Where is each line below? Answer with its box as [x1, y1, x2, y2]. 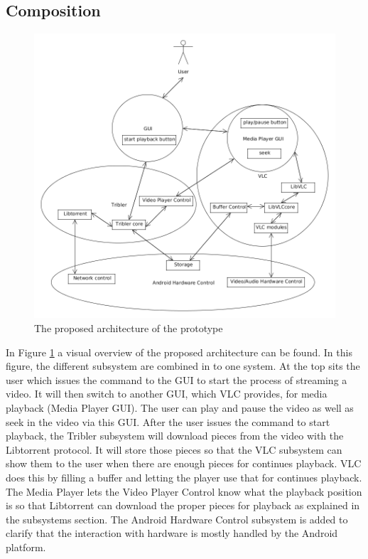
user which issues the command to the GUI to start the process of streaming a [6, 372, 347, 387]
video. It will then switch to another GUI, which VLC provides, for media [6, 386, 328, 401]
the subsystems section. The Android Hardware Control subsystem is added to [6, 511, 348, 526]
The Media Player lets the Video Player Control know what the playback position [6, 484, 362, 499]
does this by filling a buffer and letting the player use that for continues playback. [6, 469, 362, 484]
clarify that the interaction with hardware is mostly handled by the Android [6, 526, 338, 541]
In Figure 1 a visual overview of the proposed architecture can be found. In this [6, 344, 352, 359]
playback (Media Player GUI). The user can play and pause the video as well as [6, 400, 354, 415]
